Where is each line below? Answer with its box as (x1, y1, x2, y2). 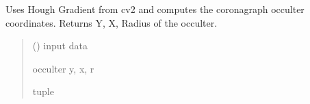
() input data (32, 38, 88, 53)
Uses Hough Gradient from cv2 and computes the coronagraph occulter (5, 2, 305, 16)
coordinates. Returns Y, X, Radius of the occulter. (5, 15, 218, 29)
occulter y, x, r (32, 61, 94, 75)
